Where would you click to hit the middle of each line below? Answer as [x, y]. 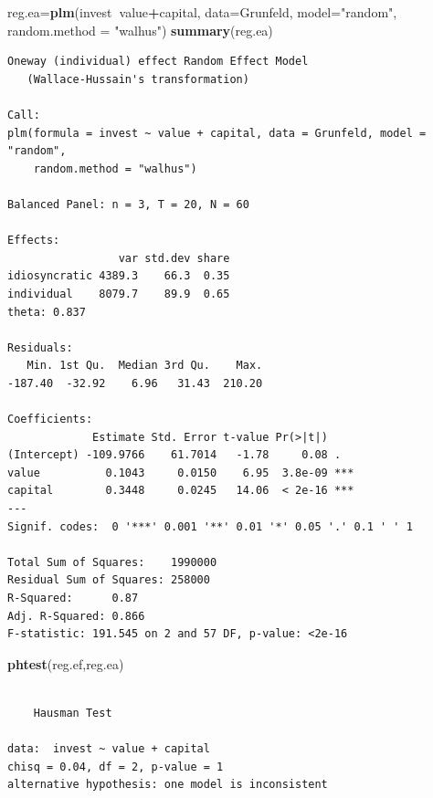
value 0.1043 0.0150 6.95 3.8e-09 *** [181, 472]
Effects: [34, 241]
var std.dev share [174, 258]
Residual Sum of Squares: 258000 [109, 580]
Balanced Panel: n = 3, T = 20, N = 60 [128, 204]
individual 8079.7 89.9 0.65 [119, 294]
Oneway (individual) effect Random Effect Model [158, 62]
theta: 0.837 [47, 312]
